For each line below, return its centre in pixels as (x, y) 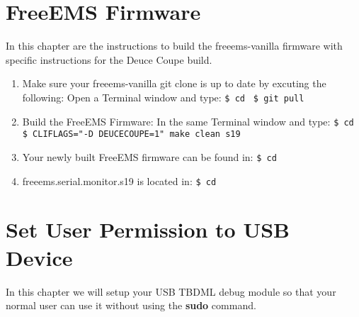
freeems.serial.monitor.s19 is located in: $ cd (119, 180)
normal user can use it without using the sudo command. (131, 305)
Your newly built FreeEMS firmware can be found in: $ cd (149, 156)
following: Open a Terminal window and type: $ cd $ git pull (163, 97)
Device (39, 257)
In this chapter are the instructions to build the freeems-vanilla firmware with (174, 46)
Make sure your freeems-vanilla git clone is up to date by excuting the (174, 83)
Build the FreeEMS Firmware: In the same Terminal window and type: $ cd (188, 121)
